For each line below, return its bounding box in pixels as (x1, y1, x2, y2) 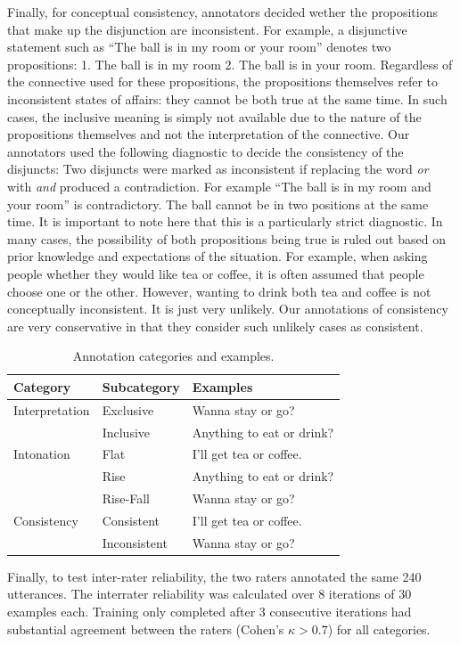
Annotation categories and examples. (72, 347, 275, 365)
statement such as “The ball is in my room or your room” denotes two (7, 37, 391, 56)
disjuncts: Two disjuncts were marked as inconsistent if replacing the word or (7, 159, 429, 178)
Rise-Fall (102, 489, 151, 508)
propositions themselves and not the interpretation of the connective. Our (7, 125, 410, 143)
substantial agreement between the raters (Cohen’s (7, 619, 284, 638)
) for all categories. (327, 619, 431, 638)
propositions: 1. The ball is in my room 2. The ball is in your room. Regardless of (7, 54, 453, 73)
